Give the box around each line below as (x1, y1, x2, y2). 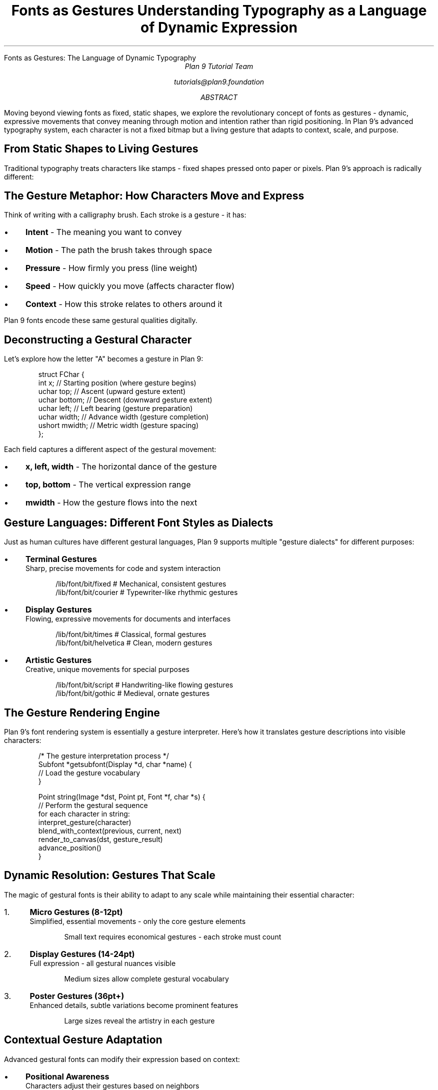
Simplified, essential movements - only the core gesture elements (29, 916, 246, 925)
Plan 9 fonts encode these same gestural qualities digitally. (4, 316, 197, 325)
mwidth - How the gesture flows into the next (25, 497, 197, 508)
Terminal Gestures (25, 554, 97, 564)
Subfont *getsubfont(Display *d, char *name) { (38, 759, 192, 768)
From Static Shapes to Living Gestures (4, 142, 198, 155)
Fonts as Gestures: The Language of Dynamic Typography (4, 53, 196, 62)
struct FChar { (38, 370, 84, 379)
